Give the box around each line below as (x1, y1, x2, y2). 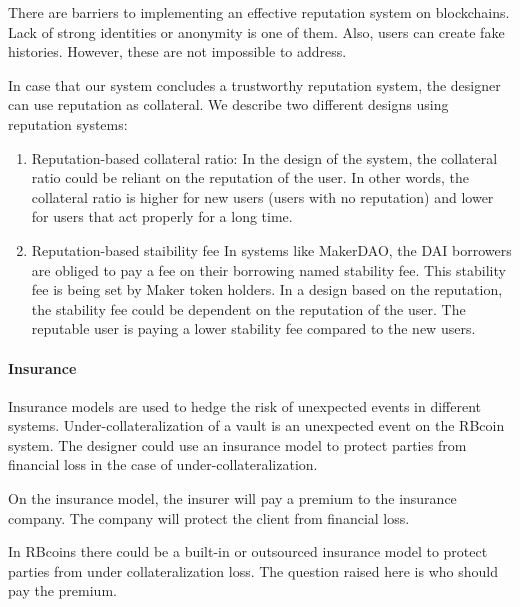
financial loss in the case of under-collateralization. (8, 454, 318, 475)
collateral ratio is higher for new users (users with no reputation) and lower (31, 186, 494, 207)
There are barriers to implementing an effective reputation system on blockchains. (8, 2, 510, 22)
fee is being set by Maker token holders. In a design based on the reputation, (31, 279, 503, 300)
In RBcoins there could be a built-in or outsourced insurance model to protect (8, 541, 488, 562)
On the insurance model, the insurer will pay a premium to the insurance (8, 488, 457, 509)
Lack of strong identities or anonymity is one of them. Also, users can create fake (8, 21, 505, 42)
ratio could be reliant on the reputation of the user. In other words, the (31, 167, 469, 188)
